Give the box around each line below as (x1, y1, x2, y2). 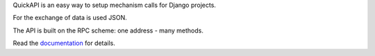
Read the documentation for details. (12, 39, 116, 48)
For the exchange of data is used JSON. (12, 14, 128, 22)
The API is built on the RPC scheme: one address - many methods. (12, 26, 204, 35)
